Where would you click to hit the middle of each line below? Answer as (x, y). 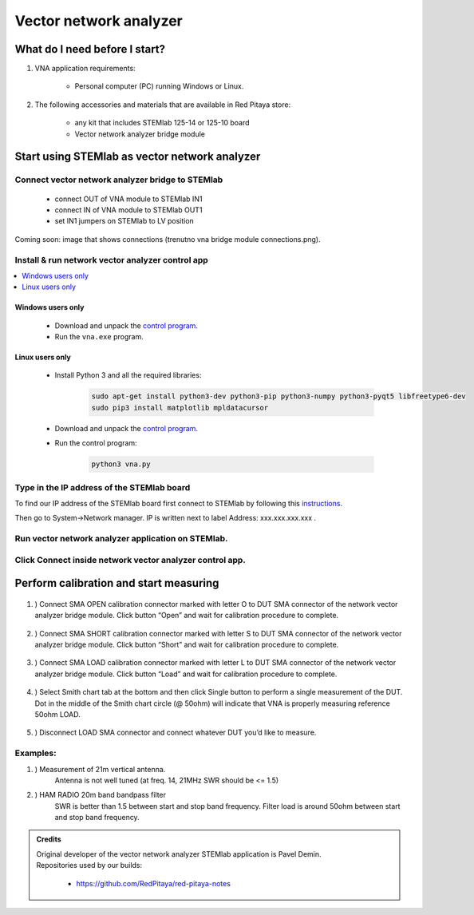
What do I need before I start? (90, 49)
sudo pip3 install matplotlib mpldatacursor (180, 408)
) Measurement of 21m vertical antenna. (100, 769)
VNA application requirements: (85, 69)
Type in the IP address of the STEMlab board (103, 487)
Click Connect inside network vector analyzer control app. (130, 560)
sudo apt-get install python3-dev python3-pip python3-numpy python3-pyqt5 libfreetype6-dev (278, 396)
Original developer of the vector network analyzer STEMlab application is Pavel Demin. (179, 854)
